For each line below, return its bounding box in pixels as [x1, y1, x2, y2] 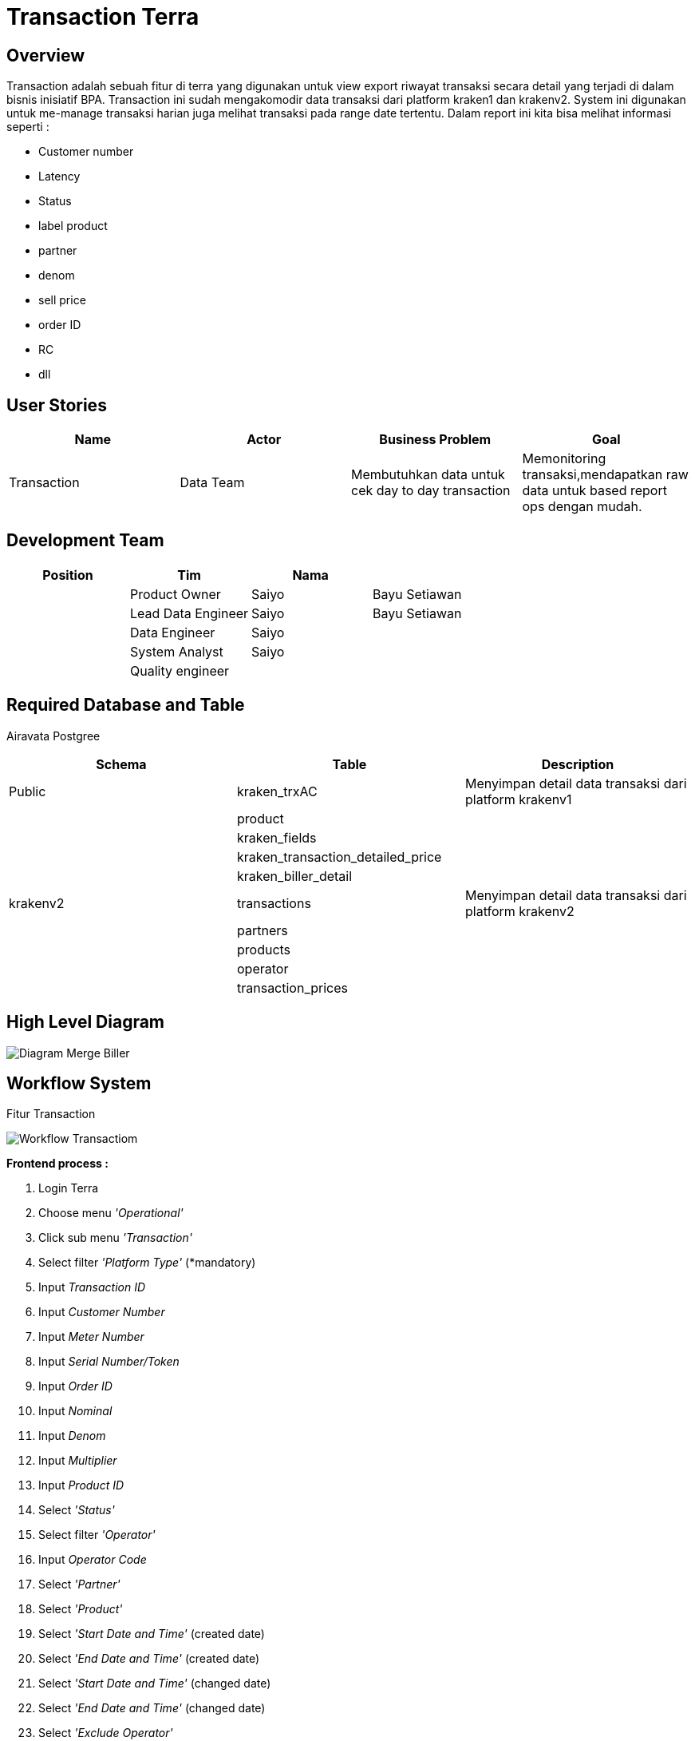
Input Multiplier [38, 1453, 117, 1468]
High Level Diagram [6, 1012, 165, 1033]
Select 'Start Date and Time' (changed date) [38, 1676, 271, 1691]
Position [42, 566, 93, 583]
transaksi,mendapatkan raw [522, 466, 689, 483]
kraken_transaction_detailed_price [236, 848, 442, 865]
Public [9, 783, 46, 799]
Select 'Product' [38, 1602, 123, 1616]
